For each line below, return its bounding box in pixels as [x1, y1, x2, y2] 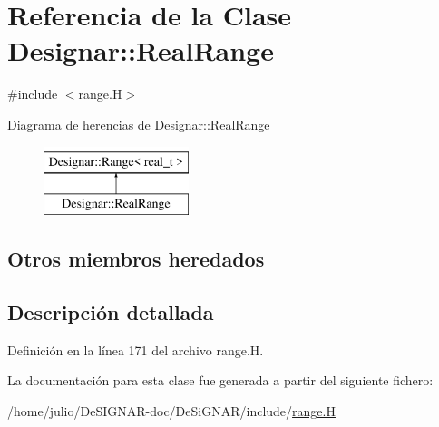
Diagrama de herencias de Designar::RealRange [7, 114, 270, 133]
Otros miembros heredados [7, 245, 265, 273]
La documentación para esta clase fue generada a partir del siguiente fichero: [7, 371, 434, 390]
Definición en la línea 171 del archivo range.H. [7, 340, 264, 359]
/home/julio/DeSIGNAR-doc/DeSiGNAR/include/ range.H [7, 401, 336, 420]
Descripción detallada [7, 297, 214, 325]
